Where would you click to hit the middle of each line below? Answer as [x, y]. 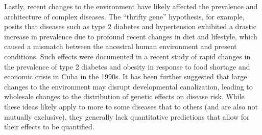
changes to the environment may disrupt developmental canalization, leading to [128, 86]
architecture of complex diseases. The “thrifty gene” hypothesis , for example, [124, 16]
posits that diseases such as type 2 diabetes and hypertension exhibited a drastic [130, 26]
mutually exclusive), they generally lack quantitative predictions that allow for [127, 116]
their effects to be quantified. [49, 127]
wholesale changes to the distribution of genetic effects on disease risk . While [124, 96]
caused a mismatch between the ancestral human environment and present [121, 46]
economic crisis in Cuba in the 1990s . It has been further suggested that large [126, 76]
